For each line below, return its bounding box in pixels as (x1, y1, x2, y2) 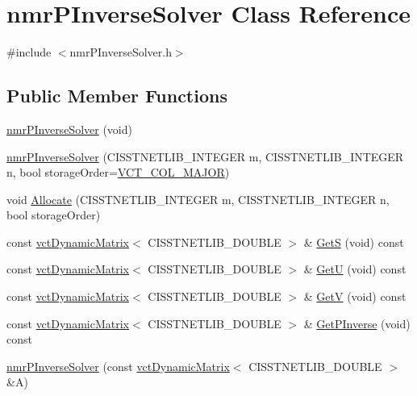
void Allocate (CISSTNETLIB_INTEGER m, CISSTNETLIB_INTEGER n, (6, 190, 390, 207)
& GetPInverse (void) (303, 315, 411, 331)
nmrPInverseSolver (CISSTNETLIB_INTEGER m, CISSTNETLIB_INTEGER (6, 148, 404, 165)
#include (6, 44, 52, 60)
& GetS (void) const (303, 233, 404, 250)
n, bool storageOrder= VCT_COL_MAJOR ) (6, 164, 230, 181)
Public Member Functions (6, 83, 227, 108)
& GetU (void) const (303, 261, 407, 277)
